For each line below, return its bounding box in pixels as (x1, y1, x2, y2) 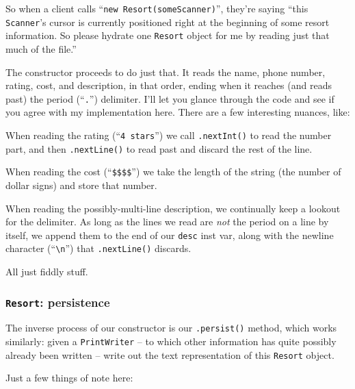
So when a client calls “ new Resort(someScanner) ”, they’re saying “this (5, 1, 308, 15)
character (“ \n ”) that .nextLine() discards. (5, 241, 192, 255)
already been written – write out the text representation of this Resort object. (5, 347, 334, 362)
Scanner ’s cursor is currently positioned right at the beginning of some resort (5, 14, 330, 29)
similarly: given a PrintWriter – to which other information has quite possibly (5, 334, 337, 349)
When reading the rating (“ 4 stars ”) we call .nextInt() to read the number (5, 128, 332, 142)
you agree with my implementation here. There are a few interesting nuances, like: (5, 105, 350, 119)
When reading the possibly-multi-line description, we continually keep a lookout (5, 201, 341, 215)
